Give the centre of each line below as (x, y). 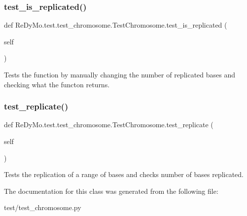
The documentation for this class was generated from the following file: (111, 191)
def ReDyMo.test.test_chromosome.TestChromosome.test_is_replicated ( (116, 25)
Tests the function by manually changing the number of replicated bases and (120, 74)
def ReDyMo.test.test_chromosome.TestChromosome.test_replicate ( (109, 125)
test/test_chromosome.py (43, 207)
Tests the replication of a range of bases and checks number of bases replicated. (124, 174)
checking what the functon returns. (57, 84)
